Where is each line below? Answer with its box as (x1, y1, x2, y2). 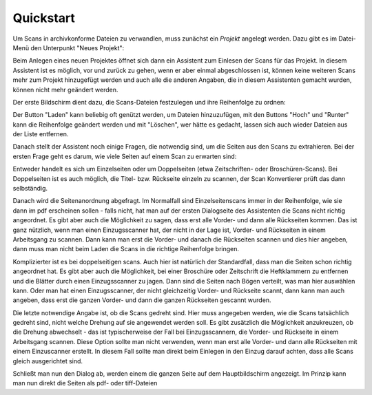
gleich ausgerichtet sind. (12, 356, 83, 365)
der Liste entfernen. (12, 130, 69, 138)
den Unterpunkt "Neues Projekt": (30, 43, 125, 52)
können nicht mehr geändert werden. (12, 85, 118, 94)
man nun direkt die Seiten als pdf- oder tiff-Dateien (12, 379, 158, 387)
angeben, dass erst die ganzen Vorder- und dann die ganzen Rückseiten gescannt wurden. (12, 296, 271, 304)
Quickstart (12, 10, 76, 25)
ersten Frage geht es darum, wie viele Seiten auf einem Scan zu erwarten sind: (12, 152, 237, 160)
